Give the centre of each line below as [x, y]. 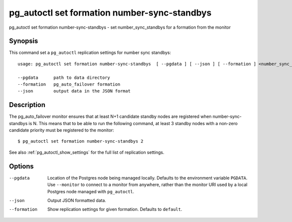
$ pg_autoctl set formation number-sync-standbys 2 [81, 141]
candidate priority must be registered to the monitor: [62, 130]
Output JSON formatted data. [77, 200]
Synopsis [24, 41]
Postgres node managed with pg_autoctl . [91, 191]
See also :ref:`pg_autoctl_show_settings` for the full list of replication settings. [87, 152]
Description [27, 105]
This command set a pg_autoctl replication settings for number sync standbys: [90, 53]
